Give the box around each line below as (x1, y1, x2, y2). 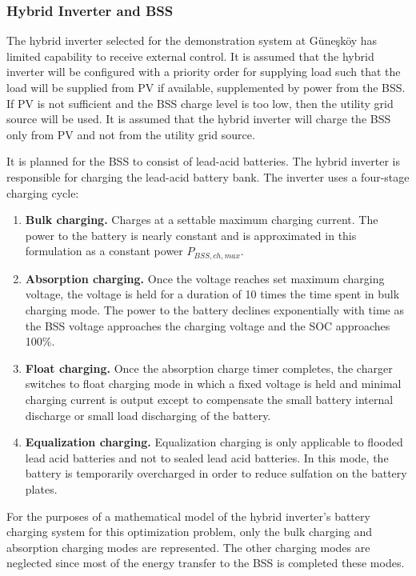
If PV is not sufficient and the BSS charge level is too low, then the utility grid (6, 94, 394, 111)
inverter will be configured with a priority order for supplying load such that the (6, 63, 401, 80)
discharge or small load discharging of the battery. (25, 406, 271, 423)
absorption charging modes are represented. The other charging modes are (6, 538, 370, 555)
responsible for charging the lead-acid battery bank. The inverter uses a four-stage (6, 168, 410, 185)
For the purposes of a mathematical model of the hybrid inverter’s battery (6, 507, 370, 524)
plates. (25, 480, 58, 497)
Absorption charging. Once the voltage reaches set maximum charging (25, 270, 385, 286)
